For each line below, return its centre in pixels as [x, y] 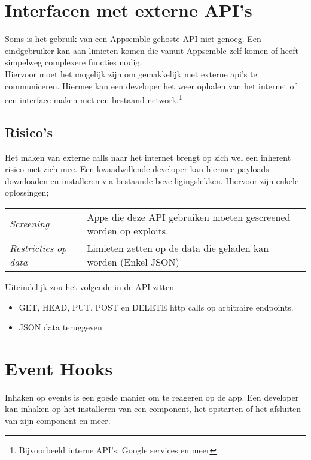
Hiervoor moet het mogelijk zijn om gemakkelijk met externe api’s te [131, 73]
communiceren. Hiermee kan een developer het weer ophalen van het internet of [151, 85]
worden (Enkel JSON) [133, 261]
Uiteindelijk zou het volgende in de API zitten [89, 286]
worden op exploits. [128, 230]
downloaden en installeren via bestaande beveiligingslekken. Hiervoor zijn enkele [152, 180]
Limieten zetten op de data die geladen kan [178, 248]
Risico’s [29, 132]
